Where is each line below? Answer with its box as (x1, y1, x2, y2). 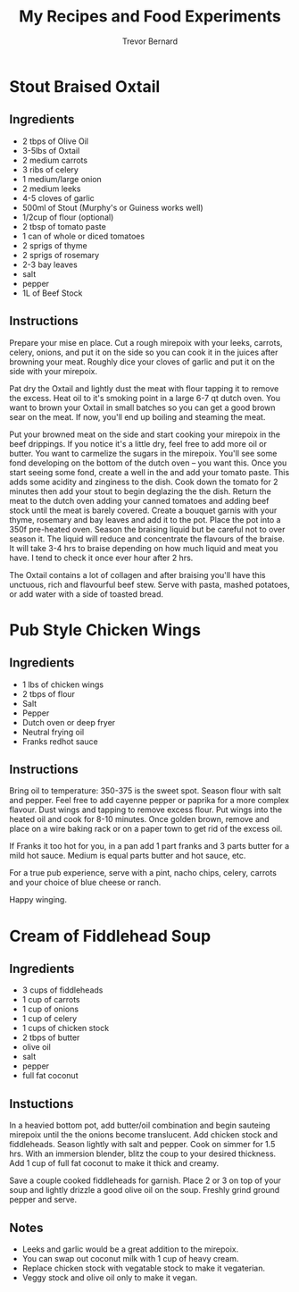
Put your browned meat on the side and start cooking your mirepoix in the (9, 429, 281, 440)
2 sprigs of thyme (21, 239, 87, 251)
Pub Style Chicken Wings (9, 619, 201, 640)
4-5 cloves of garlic (21, 192, 96, 203)
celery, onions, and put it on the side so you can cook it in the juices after (9, 347, 278, 357)
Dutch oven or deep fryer (21, 717, 116, 727)
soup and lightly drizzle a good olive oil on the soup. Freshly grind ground (9, 1185, 280, 1196)
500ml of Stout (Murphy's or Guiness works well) (21, 202, 203, 213)
